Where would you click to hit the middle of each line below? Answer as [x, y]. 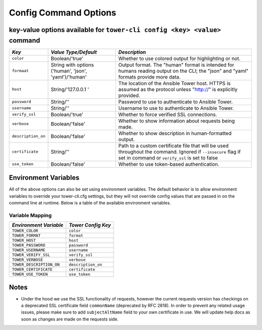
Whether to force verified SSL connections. [168, 114]
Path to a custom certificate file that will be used [173, 145]
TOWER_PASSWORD [29, 245]
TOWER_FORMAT [26, 236]
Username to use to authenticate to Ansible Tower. [176, 108]
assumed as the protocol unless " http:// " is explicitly [178, 89]
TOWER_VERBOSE [27, 260]
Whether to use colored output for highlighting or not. [179, 58]
